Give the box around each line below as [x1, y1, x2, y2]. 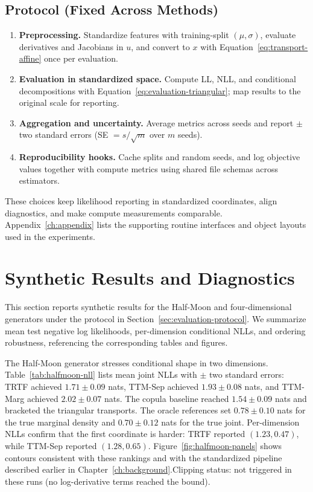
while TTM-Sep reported [5, 439, 97, 452]
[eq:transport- [257, 40, 308, 53]
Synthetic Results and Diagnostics [5, 265, 295, 290]
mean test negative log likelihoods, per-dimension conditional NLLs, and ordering [5, 324, 306, 337]
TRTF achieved [5, 380, 62, 392]
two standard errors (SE [19, 128, 109, 141]
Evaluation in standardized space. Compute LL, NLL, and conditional [19, 72, 296, 85]
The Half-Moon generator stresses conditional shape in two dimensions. [5, 356, 268, 369]
